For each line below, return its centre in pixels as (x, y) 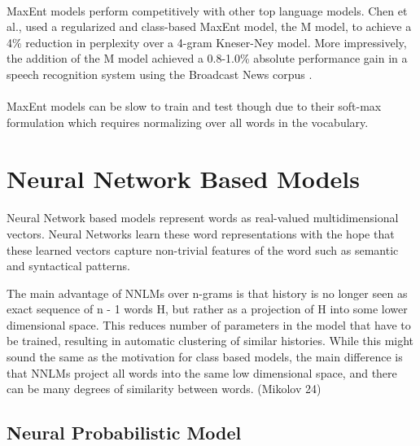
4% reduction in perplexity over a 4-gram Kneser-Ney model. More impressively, (207, 42)
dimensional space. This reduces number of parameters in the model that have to (209, 324)
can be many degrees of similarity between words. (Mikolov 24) (164, 389)
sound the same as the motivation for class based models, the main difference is (205, 357)
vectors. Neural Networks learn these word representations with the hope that (201, 233)
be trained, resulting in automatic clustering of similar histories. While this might (210, 341)
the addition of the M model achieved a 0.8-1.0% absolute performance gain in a (207, 58)
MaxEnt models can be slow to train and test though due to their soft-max (194, 106)
